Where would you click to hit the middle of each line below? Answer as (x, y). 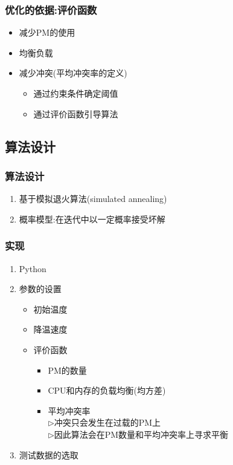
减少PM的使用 (47, 32)
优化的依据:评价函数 (51, 9)
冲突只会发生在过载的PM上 (107, 422)
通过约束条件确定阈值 (76, 93)
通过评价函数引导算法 (76, 113)
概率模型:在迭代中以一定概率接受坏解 (92, 219)
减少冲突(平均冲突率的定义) (73, 73)
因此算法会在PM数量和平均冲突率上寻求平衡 (141, 434)
